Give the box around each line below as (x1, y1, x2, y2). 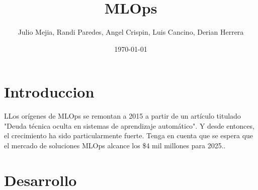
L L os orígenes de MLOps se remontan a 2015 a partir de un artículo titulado (4, 111, 241, 121)
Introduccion (4, 81, 95, 102)
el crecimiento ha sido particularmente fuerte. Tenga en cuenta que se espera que (4, 130, 253, 141)
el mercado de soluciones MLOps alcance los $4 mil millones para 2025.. (4, 140, 226, 151)
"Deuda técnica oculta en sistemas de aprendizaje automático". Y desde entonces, (4, 120, 254, 131)
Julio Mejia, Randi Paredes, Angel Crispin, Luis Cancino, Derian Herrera (18, 27, 244, 37)
